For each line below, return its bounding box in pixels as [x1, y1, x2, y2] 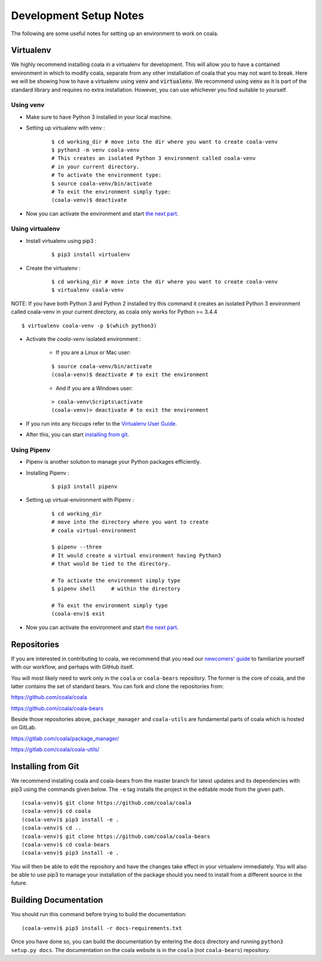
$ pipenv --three [51, 544, 102, 550]
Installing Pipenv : [26, 469, 70, 476]
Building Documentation [11, 895, 104, 905]
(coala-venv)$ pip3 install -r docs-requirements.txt [21, 925, 182, 931]
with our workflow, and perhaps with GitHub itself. [11, 663, 134, 671]
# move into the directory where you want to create [51, 519, 209, 525]
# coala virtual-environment [51, 527, 137, 534]
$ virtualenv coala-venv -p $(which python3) [21, 322, 157, 329]
